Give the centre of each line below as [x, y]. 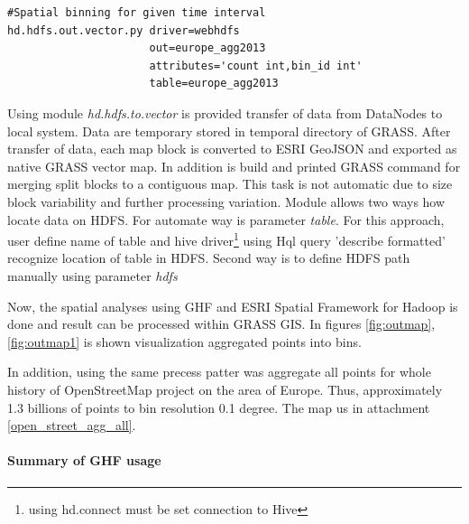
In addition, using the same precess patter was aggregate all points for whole [219, 372]
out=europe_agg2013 [207, 48]
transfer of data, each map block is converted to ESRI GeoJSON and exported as [232, 149]
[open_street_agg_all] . [72, 425]
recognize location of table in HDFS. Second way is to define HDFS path [209, 258]
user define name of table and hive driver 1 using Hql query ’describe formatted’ [226, 239]
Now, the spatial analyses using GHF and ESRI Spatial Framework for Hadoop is [233, 306]
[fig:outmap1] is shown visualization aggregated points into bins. [184, 341]
